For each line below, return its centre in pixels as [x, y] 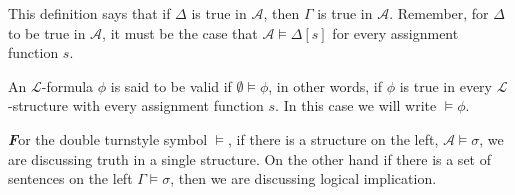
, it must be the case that [180, 32]
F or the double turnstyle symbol [108, 138]
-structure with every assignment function [136, 105]
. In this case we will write [356, 105]
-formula [67, 85]
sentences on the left [70, 178]
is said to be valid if [171, 85]
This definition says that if [89, 13]
